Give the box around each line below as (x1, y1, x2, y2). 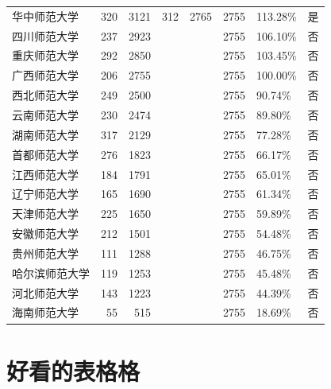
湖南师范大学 (12, 126, 79, 142)
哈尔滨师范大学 (12, 264, 90, 281)
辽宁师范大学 (12, 185, 79, 202)
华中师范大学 (12, 7, 79, 24)
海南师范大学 (12, 304, 79, 321)
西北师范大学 (12, 87, 79, 103)
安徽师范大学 (12, 225, 79, 242)
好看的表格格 (6, 354, 140, 387)
